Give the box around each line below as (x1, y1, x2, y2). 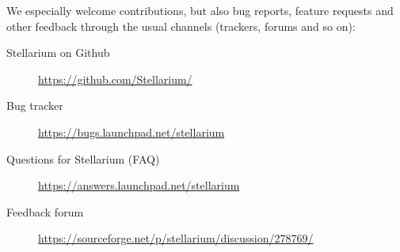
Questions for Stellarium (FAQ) (6, 150, 160, 167)
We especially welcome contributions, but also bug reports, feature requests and (6, 2, 394, 18)
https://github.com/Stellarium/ (38, 70, 192, 87)
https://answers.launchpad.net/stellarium (38, 177, 240, 194)
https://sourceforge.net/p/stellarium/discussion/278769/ (38, 230, 314, 246)
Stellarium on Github (6, 44, 110, 61)
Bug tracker (6, 97, 63, 114)
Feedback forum (6, 203, 84, 220)
